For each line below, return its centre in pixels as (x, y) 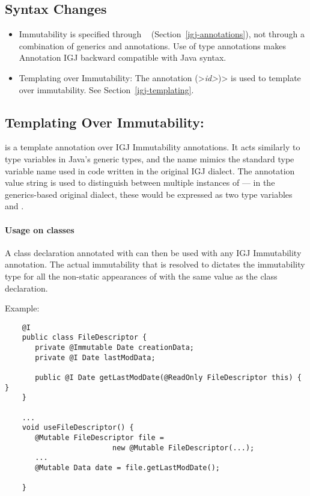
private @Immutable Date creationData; (114, 348)
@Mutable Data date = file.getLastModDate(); (127, 467)
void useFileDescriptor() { (78, 428)
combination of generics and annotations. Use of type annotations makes (152, 45)
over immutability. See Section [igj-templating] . (106, 89)
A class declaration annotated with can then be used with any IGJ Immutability (153, 252)
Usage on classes (40, 229)
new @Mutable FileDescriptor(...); (183, 448)
